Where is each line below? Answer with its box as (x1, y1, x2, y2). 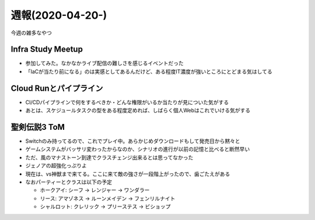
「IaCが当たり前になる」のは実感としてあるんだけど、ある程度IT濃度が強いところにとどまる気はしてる (25, 68, 272, 75)
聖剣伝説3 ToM (10, 122, 65, 132)
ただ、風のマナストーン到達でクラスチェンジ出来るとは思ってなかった (25, 154, 194, 161)
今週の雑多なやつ (10, 29, 52, 36)
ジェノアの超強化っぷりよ (25, 162, 87, 169)
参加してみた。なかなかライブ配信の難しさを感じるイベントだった (25, 60, 184, 67)
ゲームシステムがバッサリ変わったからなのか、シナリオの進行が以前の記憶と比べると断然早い (25, 146, 250, 153)
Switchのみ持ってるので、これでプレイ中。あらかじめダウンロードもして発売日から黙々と (25, 137, 240, 145)
